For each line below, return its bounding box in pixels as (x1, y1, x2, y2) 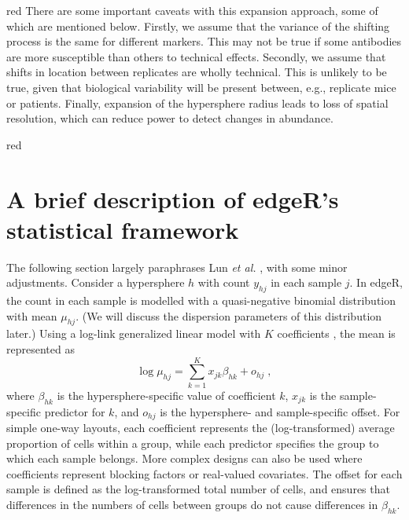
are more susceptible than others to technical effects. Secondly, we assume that (6, 48, 386, 64)
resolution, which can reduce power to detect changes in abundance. (6, 110, 333, 126)
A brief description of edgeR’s (6, 182, 339, 214)
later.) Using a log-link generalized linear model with (6, 325, 261, 342)
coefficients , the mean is (277, 325, 396, 342)
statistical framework (6, 213, 239, 245)
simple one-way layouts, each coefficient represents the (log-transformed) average (6, 419, 395, 435)
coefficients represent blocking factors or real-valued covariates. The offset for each (6, 465, 403, 482)
